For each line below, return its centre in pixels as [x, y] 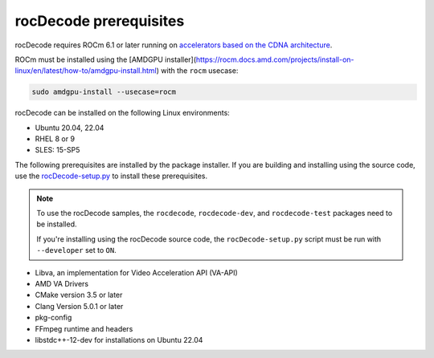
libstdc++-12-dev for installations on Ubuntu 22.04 [119, 340]
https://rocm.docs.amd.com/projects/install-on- [275, 59]
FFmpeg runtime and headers [84, 328]
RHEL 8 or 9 [55, 139]
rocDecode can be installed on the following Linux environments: [123, 113]
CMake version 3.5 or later [79, 295]
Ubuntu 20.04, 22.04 [70, 128]
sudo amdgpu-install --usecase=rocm [104, 92]
